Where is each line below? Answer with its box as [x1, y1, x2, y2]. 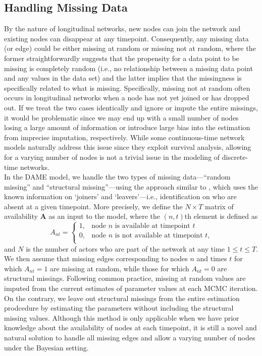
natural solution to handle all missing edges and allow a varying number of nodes [4, 332, 255, 343]
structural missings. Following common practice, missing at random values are [4, 273, 246, 283]
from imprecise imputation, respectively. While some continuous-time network [4, 132, 245, 142]
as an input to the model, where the [48, 211, 161, 221]
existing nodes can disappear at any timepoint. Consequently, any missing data [4, 33, 249, 43]
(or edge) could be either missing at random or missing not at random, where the [4, 43, 256, 53]
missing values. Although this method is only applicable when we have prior [4, 312, 239, 323]
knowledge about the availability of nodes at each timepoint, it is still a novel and [4, 322, 257, 333]
